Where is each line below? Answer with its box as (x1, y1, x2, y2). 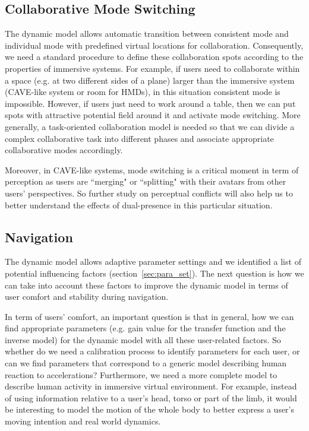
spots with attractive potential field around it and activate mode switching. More (5, 109, 301, 121)
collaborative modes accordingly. (5, 144, 123, 156)
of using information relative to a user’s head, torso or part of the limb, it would (5, 391, 297, 404)
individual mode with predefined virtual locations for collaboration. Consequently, (5, 39, 304, 51)
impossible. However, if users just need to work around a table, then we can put (5, 97, 296, 109)
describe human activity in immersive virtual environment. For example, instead (5, 380, 297, 392)
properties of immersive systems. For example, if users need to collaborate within (5, 62, 300, 74)
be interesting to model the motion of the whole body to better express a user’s (5, 403, 295, 416)
